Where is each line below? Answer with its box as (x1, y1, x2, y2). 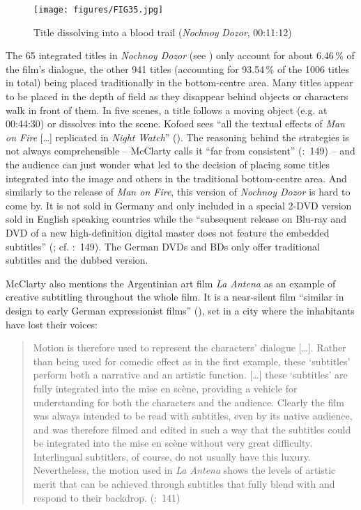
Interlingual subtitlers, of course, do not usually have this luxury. (33, 449, 311, 463)
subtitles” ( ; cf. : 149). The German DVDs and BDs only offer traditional (6, 239, 320, 253)
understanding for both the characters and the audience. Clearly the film (33, 395, 344, 409)
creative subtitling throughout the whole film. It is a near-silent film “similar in (6, 289, 344, 304)
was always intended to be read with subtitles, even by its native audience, (33, 408, 353, 423)
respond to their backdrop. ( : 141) (33, 490, 180, 504)
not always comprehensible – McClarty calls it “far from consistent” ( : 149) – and (6, 143, 355, 158)
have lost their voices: (6, 317, 98, 331)
